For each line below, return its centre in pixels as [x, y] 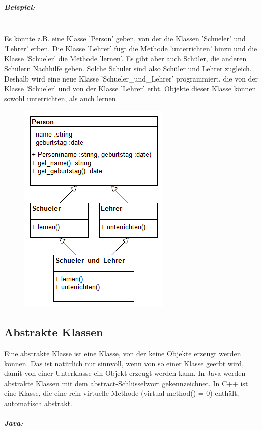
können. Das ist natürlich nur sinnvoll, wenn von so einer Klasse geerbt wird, [124, 363]
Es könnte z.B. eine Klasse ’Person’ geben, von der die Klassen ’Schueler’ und [125, 38]
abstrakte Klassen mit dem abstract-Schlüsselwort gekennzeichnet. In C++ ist [126, 383]
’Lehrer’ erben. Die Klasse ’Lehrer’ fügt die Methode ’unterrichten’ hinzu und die [131, 48]
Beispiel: [20, 6]
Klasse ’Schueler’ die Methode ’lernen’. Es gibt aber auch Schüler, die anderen [125, 58]
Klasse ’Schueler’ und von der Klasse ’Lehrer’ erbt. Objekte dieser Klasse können [130, 88]
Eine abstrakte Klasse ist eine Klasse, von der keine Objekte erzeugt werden [123, 353]
